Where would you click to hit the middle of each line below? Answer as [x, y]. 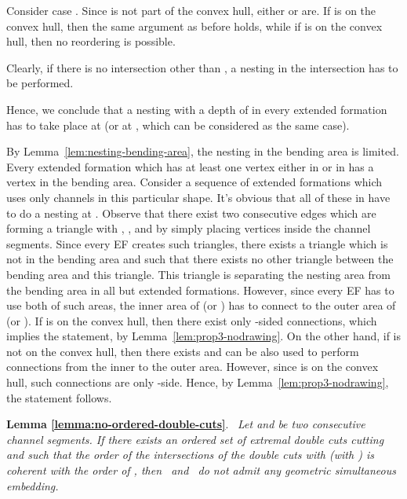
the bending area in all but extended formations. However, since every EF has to [200, 290]
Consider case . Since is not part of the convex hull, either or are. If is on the [191, 10]
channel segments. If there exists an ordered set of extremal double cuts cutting [195, 439]
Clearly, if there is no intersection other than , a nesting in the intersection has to [202, 67]
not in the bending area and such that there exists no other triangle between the [200, 259]
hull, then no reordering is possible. [91, 41]
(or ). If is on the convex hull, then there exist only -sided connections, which [192, 320]
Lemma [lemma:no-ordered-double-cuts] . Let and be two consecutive [186, 424]
